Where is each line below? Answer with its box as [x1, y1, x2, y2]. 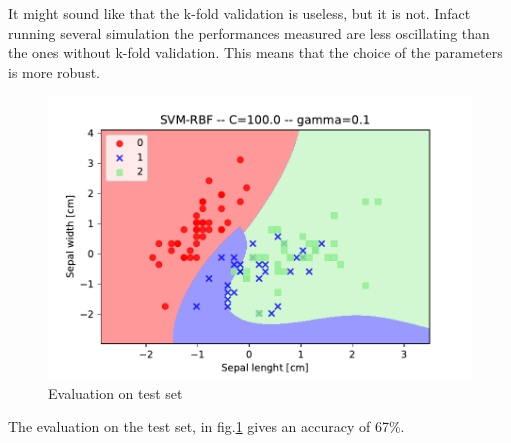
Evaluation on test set [48, 382, 183, 403]
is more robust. [8, 61, 101, 82]
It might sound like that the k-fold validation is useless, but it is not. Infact [8, 3, 471, 23]
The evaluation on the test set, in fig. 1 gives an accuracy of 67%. [8, 416, 405, 437]
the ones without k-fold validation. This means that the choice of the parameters [8, 42, 503, 63]
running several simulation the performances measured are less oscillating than [8, 22, 490, 43]
